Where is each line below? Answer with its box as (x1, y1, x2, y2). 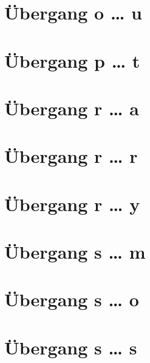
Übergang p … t (4, 48, 140, 73)
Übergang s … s (4, 334, 137, 359)
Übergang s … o (4, 287, 139, 312)
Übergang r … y (4, 191, 140, 216)
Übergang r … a (4, 95, 139, 120)
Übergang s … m (4, 239, 146, 264)
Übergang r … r (4, 143, 138, 168)
